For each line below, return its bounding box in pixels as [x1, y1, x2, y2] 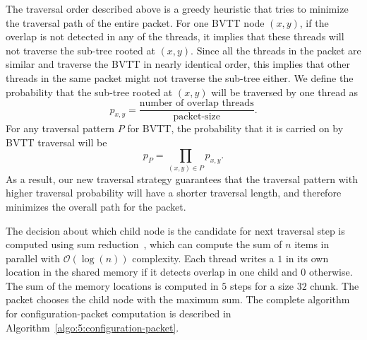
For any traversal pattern [6, 121, 115, 136]
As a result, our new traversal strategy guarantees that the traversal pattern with [6, 171, 358, 186]
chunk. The [310, 278, 359, 293]
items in [294, 237, 330, 252]
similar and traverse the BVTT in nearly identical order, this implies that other [6, 57, 351, 71]
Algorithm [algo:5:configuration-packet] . [6, 320, 179, 334]
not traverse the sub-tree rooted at [6, 42, 155, 57]
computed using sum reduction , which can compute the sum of [6, 237, 282, 252]
